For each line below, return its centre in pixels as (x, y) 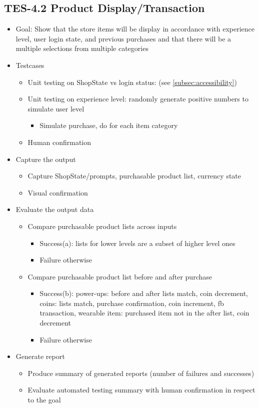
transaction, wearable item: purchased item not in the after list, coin (144, 313)
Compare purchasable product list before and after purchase (120, 276)
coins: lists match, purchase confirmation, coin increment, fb (132, 303)
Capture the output (46, 159)
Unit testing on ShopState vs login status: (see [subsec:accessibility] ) (132, 82)
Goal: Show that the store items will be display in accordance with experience (135, 29)
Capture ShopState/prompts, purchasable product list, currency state (134, 176)
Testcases (30, 65)
